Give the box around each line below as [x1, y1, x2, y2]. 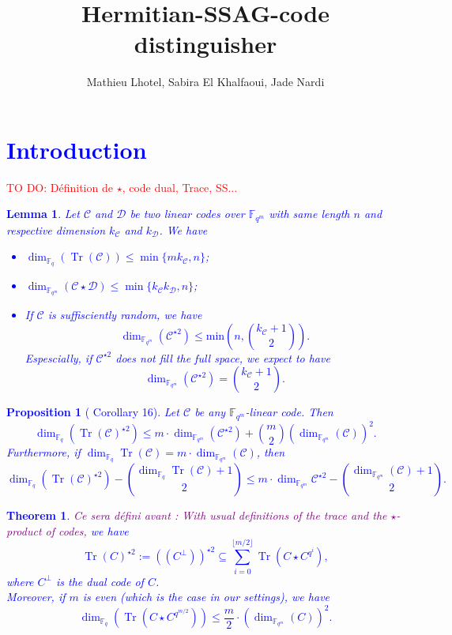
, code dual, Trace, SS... [122, 178, 238, 195]
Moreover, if [6, 588, 66, 605]
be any [194, 404, 226, 420]
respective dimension [6, 221, 106, 238]
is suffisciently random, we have [47, 306, 202, 323]
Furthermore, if [6, 444, 81, 460]
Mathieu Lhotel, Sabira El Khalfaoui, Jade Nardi [86, 73, 325, 90]
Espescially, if [24, 349, 92, 366]
